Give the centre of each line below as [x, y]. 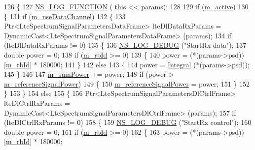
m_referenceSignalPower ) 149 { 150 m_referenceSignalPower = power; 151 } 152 [127, 83]
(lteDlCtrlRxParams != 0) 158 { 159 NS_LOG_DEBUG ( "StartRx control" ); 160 [128, 122]
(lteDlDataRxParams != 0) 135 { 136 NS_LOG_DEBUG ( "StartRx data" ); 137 [125, 45]
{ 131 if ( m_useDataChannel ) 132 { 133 [65, 16]
